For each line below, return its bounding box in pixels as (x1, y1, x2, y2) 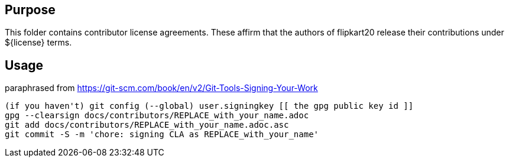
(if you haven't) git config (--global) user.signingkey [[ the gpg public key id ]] (5, 101, 414, 111)
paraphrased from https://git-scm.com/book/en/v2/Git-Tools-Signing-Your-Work (5, 83, 318, 93)
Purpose (5, 2, 56, 17)
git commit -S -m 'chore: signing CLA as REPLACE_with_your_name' (5, 129, 319, 140)
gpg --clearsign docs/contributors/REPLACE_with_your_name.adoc (5, 111, 309, 121)
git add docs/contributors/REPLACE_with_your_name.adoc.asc (5, 120, 289, 130)
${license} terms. (5, 37, 72, 48)
